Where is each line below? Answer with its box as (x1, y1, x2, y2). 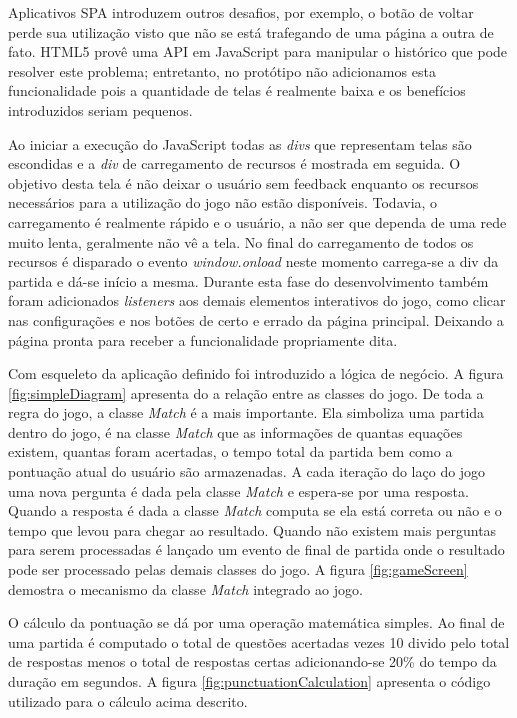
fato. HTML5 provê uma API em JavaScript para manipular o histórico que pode (8, 41, 508, 62)
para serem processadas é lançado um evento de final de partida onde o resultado (8, 539, 505, 560)
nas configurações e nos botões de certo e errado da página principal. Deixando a (8, 309, 504, 330)
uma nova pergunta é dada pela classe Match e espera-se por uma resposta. (8, 480, 469, 501)
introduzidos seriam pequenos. (8, 99, 193, 120)
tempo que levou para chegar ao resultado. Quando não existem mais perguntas (8, 519, 497, 540)
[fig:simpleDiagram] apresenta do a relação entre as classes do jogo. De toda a (8, 382, 484, 403)
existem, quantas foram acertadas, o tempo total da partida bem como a (8, 441, 453, 462)
